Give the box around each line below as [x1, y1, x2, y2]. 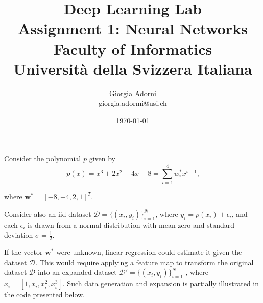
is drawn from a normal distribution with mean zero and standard [28, 219, 234, 230]
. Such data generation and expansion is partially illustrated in [62, 278, 259, 289]
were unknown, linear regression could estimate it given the [56, 247, 242, 258]
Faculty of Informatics [53, 38, 212, 59]
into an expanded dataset [37, 267, 117, 277]
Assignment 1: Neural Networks [18, 18, 248, 39]
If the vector [4, 247, 43, 258]
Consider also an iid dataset [4, 208, 91, 219]
